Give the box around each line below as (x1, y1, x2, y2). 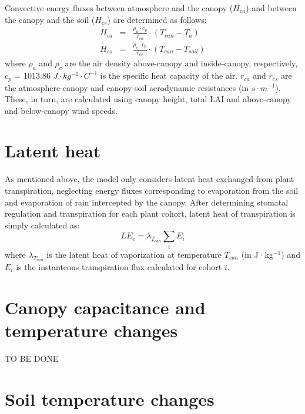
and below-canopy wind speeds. (5, 104, 118, 116)
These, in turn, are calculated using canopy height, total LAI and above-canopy (5, 93, 291, 105)
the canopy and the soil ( (5, 13, 95, 25)
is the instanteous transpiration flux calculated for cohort (16, 260, 222, 272)
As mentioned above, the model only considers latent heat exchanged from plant (5, 173, 294, 185)
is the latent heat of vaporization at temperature (46, 248, 222, 260)
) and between (246, 2, 297, 14)
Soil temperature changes (5, 386, 214, 410)
